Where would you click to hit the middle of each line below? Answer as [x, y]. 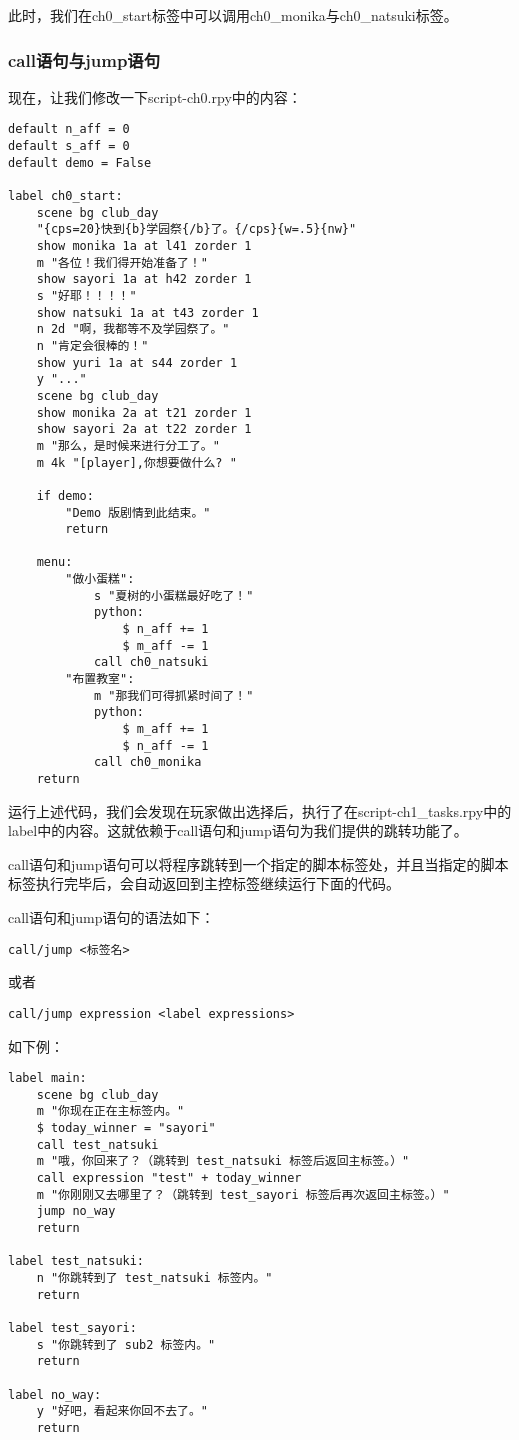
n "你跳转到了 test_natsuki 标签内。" [154, 1278]
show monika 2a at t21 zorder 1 [144, 412]
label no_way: [55, 1394]
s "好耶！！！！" [86, 295]
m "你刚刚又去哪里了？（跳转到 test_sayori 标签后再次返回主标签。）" [243, 1194]
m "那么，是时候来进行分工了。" [128, 445]
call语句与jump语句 [84, 59]
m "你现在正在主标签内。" [110, 1111]
